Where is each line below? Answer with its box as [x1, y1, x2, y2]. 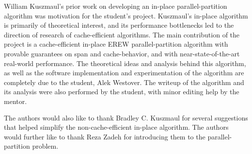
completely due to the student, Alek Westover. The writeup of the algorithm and [4, 77, 244, 87]
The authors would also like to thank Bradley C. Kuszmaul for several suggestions [4, 112, 248, 122]
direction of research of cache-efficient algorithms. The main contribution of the [4, 29, 240, 39]
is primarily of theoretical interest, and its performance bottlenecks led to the [4, 20, 234, 30]
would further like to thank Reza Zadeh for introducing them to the [4, 131, 205, 141]
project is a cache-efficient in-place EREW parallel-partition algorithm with [4, 39, 228, 49]
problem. [32, 141, 59, 151]
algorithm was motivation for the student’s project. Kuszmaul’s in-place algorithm [4, 10, 248, 20]
